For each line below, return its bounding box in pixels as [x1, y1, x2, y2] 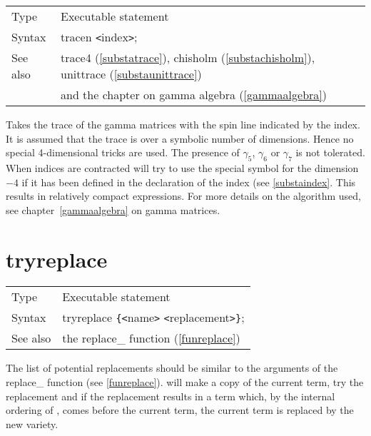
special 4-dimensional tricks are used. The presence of [6, 145, 240, 160]
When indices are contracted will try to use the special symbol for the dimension [6, 160, 359, 175]
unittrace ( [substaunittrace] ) [60, 66, 202, 82]
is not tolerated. [295, 145, 365, 160]
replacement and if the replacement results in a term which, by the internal [6, 388, 335, 403]
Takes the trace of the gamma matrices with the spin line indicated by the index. [6, 117, 360, 131]
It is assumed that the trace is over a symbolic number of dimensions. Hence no [6, 131, 354, 146]
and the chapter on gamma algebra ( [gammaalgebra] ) [60, 86, 327, 103]
